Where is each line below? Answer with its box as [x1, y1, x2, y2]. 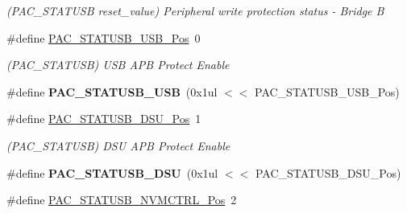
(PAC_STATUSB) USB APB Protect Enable [6, 56, 230, 73]
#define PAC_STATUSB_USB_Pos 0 [6, 29, 201, 46]
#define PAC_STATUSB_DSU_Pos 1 [6, 110, 201, 127]
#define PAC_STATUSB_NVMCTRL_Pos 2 [6, 191, 237, 208]
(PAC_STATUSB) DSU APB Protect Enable [6, 137, 230, 154]
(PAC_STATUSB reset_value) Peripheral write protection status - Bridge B [6, 2, 384, 18]
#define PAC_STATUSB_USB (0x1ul [6, 83, 218, 100]
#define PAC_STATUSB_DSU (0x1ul [6, 164, 218, 181]
